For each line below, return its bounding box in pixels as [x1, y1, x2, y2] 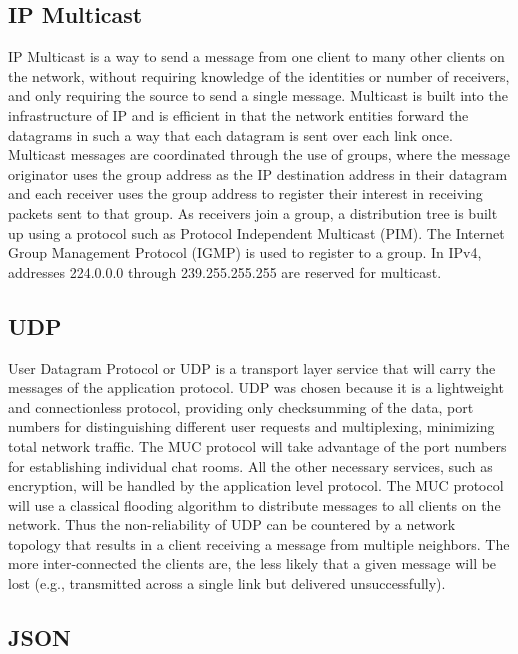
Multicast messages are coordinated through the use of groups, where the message [8, 144, 511, 165]
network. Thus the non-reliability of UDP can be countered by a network [8, 514, 456, 535]
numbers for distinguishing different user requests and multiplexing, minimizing [8, 416, 495, 437]
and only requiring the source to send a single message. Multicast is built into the [8, 85, 508, 106]
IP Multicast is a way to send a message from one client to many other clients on [8, 46, 505, 67]
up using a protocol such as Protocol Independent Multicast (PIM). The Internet [8, 222, 505, 243]
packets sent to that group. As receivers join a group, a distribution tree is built [8, 202, 498, 223]
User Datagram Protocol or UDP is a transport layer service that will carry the [8, 357, 496, 378]
